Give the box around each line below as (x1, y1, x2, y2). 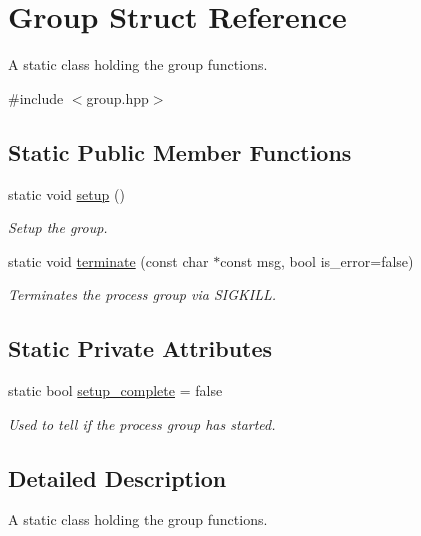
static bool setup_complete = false (8, 380, 223, 401)
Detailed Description (8, 462, 227, 493)
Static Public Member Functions (8, 136, 352, 167)
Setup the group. (8, 217, 108, 238)
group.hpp (86, 87, 149, 108)
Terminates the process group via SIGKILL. (8, 284, 277, 305)
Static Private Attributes (8, 333, 273, 364)
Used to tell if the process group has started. (8, 413, 276, 434)
